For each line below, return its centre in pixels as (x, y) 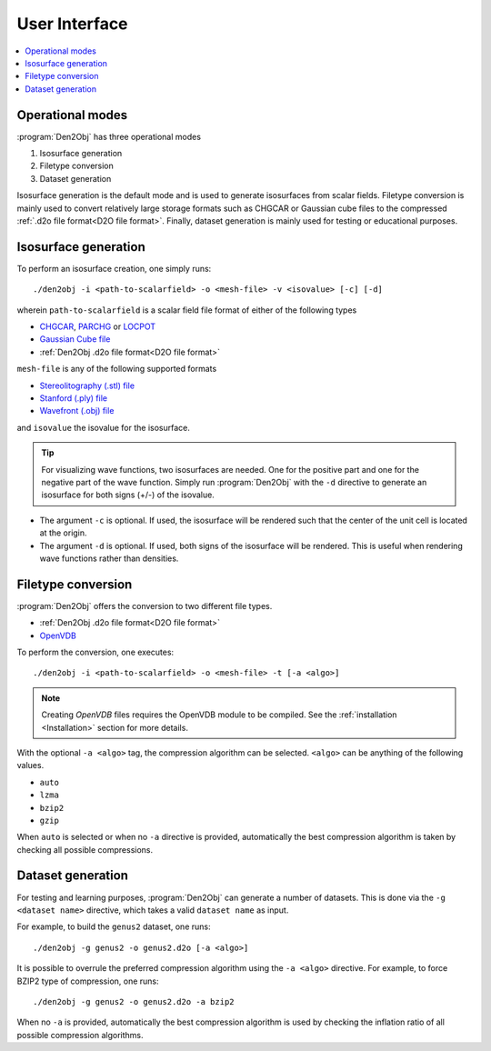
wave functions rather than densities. (109, 558)
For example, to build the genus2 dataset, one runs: (114, 926)
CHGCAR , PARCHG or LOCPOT (98, 326)
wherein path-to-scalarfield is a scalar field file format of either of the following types (187, 310)
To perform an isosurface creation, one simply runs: (114, 268)
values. (30, 766)
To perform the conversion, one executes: (95, 652)
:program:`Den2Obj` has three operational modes (109, 136)
